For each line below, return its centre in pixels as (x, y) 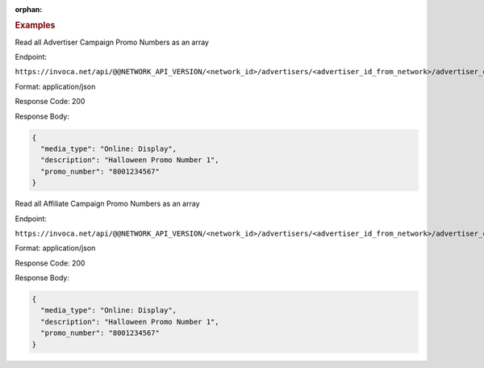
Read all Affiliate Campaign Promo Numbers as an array (108, 204)
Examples (35, 26)
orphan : (29, 9)
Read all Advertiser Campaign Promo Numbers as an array (112, 42)
